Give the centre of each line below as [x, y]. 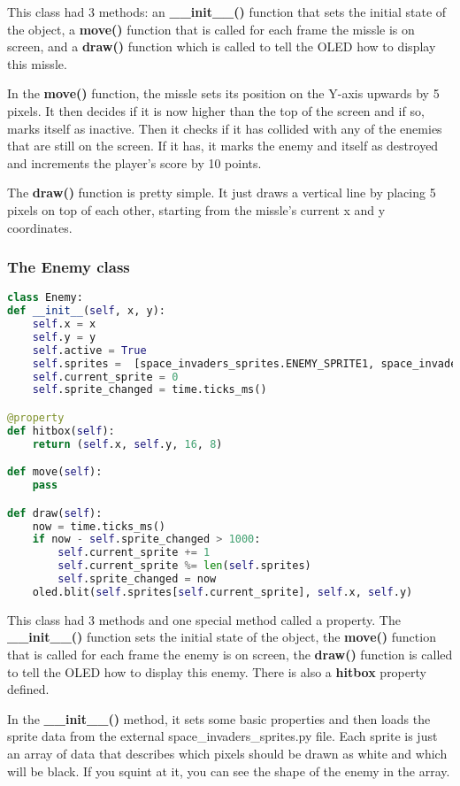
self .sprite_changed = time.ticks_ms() [149, 390]
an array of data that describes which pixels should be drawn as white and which [227, 753]
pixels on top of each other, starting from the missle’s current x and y [196, 209]
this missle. [37, 63]
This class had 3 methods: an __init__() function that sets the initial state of [227, 12]
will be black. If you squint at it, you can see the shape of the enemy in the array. [229, 771]
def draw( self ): [55, 513]
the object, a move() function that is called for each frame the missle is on [211, 29]
